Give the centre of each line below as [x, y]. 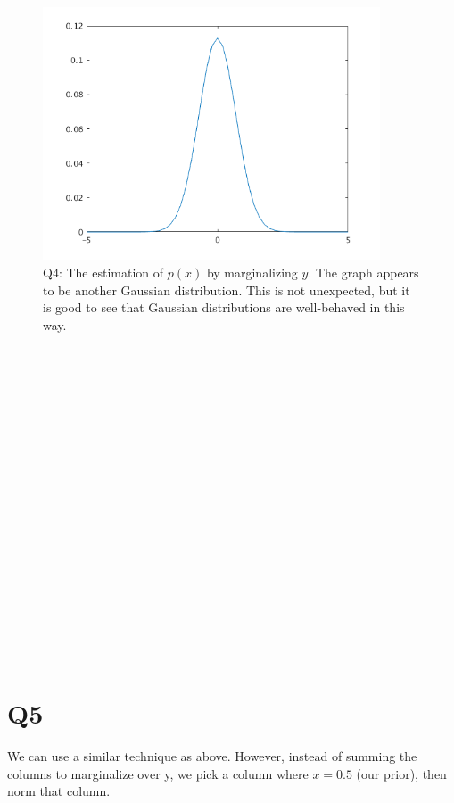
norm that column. [59, 791]
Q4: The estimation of [103, 273]
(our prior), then [401, 773]
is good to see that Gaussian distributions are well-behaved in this [224, 307]
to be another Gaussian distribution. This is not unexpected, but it [227, 290]
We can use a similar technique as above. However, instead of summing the [212, 756]
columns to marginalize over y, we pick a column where [158, 773]
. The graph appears [363, 273]
